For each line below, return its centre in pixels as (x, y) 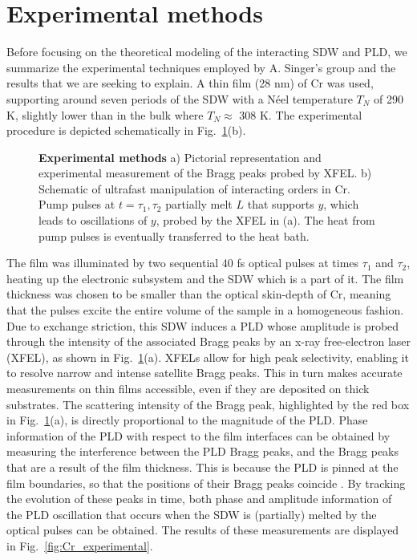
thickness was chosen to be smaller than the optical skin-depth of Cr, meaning (199, 294)
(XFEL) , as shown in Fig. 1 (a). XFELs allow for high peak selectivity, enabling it (208, 357)
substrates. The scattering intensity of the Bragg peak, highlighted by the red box (208, 404)
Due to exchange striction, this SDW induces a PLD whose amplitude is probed (203, 325)
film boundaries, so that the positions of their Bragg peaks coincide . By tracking (206, 483)
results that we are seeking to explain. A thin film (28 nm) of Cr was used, (190, 83)
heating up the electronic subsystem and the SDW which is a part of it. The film (205, 278)
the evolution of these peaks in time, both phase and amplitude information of (199, 499)
